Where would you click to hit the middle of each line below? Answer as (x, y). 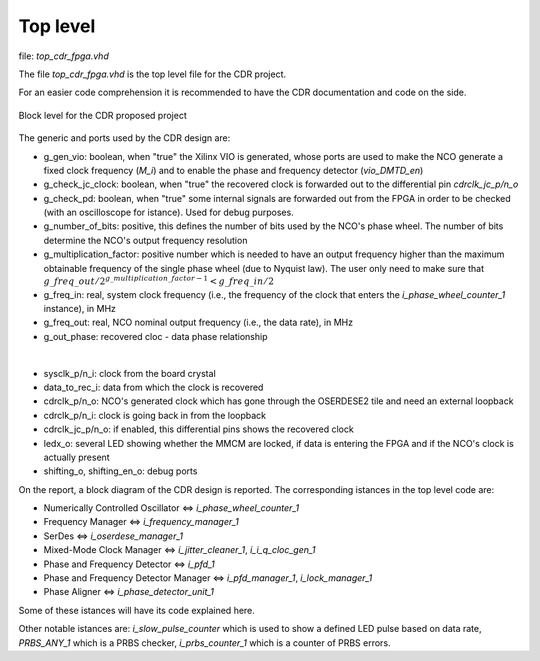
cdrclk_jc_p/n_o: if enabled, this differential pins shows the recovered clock (198, 429)
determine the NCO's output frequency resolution (145, 240)
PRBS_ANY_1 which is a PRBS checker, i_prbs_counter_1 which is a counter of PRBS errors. (204, 642)
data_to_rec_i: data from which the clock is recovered (153, 387)
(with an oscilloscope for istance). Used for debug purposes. (168, 212)
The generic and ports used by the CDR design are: (124, 138)
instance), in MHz (80, 308)
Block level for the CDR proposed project (102, 115)
